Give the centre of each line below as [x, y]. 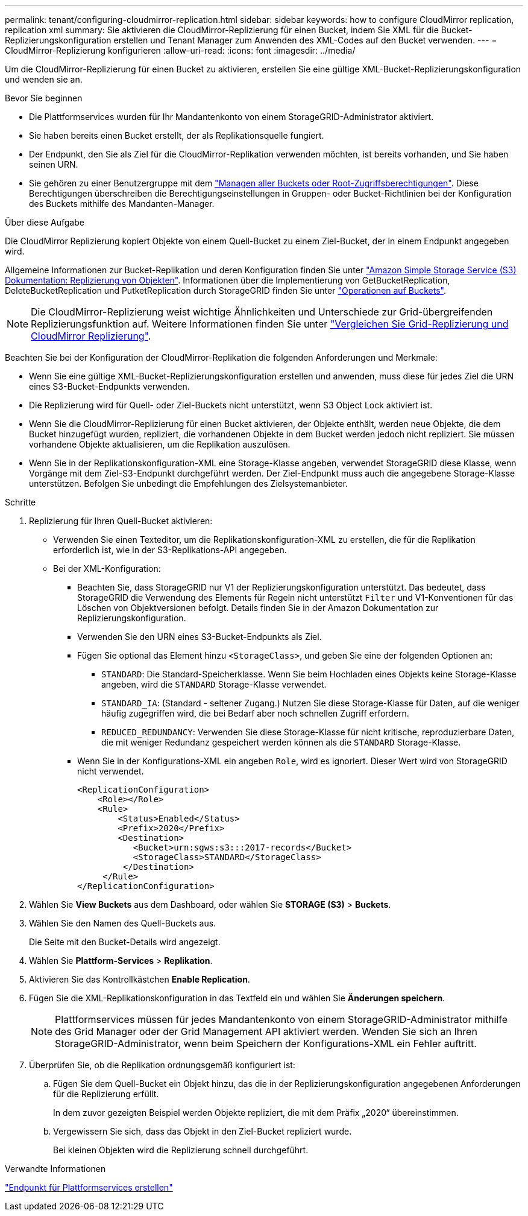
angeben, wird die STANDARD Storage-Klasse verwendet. [214, 684]
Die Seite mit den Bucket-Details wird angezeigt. [125, 942]
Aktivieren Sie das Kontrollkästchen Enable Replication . [140, 979]
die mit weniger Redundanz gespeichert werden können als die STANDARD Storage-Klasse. [281, 742]
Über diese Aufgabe [45, 222]
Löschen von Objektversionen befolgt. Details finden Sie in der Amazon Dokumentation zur [258, 608]
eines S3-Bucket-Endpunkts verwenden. [109, 386]
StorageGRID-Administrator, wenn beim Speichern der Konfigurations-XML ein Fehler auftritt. [266, 1043]
